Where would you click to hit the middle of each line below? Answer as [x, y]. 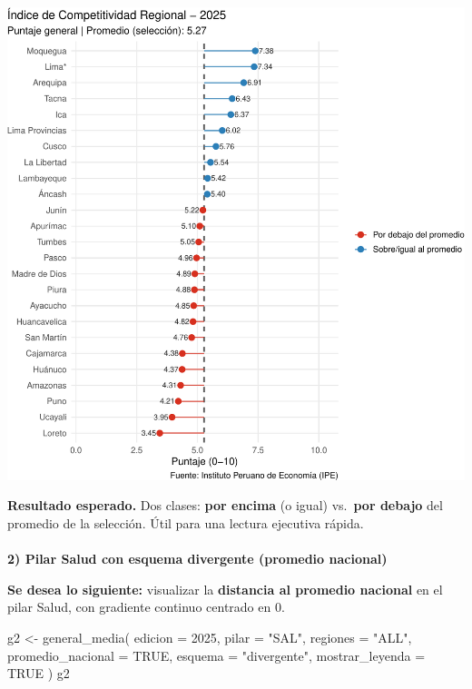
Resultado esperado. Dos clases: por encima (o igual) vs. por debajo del [225, 505]
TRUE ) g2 [39, 673]
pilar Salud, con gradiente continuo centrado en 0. [146, 607]
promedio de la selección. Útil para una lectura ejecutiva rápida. [186, 522]
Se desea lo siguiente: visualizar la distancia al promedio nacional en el [225, 589]
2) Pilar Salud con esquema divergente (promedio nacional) [197, 559]
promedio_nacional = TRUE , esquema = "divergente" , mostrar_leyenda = [216, 655]
